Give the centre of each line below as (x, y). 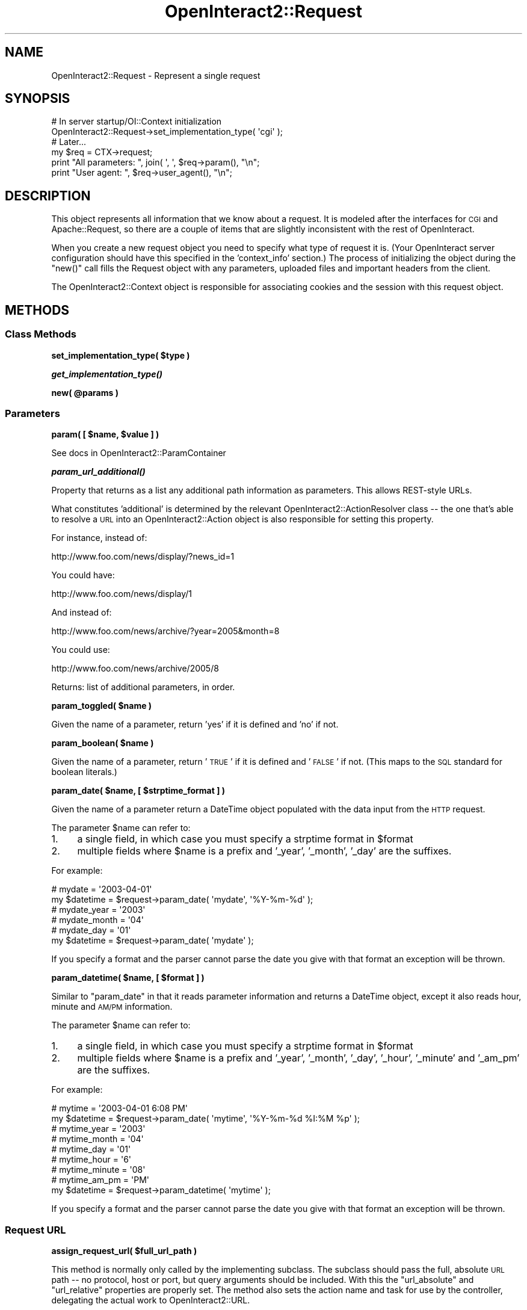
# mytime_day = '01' (91, 1149)
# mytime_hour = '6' (91, 1160)
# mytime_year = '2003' (98, 1129)
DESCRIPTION (48, 196)
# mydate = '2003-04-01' (102, 889)
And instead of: (82, 613)
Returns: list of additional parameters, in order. (143, 687)
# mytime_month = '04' (97, 1139)
